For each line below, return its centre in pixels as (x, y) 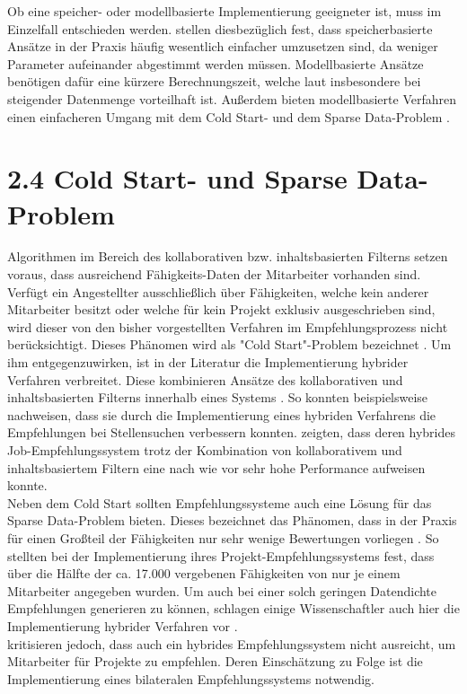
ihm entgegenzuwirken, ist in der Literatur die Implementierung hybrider (208, 362)
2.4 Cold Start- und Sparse (177, 178)
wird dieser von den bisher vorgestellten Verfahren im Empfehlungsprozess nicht (228, 326)
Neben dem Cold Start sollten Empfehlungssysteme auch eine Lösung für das (220, 502)
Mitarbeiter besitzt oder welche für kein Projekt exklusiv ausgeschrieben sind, (221, 309)
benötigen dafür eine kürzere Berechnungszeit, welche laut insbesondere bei (214, 81)
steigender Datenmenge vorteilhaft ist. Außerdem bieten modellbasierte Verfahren (232, 98)
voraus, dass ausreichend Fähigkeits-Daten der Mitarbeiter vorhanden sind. (214, 274)
